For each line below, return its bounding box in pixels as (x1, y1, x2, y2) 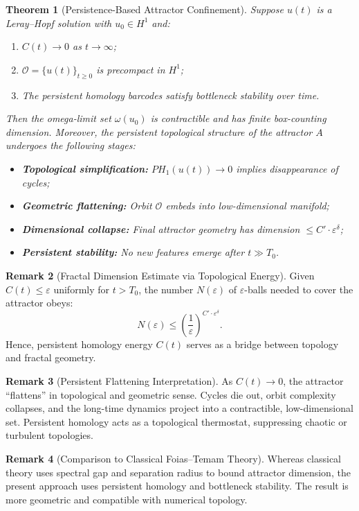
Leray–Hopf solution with (6, 15, 112, 30)
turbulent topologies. (6, 428, 93, 442)
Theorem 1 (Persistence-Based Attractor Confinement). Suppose (6, 2, 284, 16)
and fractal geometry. (6, 350, 96, 365)
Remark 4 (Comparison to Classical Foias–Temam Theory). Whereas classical (6, 451, 341, 465)
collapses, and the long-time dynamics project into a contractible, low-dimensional (6, 401, 353, 415)
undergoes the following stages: (6, 138, 136, 153)
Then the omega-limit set (6, 111, 111, 125)
